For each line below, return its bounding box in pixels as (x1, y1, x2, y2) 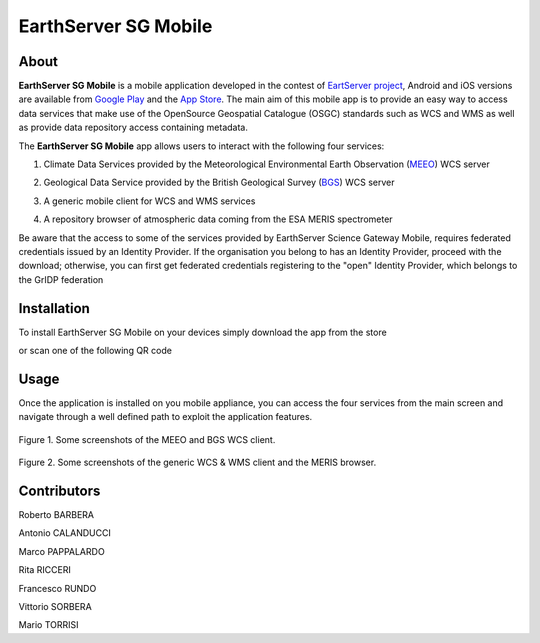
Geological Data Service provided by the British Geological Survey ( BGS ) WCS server (43, 176, 395, 189)
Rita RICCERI (18, 564, 72, 576)
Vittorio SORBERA (18, 600, 92, 612)
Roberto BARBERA (18, 509, 95, 521)
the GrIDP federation (18, 273, 104, 285)
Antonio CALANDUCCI (18, 527, 112, 539)
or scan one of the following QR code (18, 345, 172, 357)
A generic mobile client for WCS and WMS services (43, 195, 256, 207)
